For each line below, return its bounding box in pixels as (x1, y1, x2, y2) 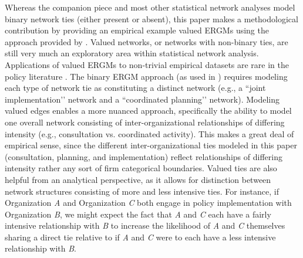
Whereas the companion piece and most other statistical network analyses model (5, 1, 295, 13)
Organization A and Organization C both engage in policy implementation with (5, 196, 292, 209)
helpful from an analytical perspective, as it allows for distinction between (5, 173, 271, 185)
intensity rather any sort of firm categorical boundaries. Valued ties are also (5, 162, 277, 174)
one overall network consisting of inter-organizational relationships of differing (5, 116, 285, 128)
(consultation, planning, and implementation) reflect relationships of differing (5, 150, 282, 162)
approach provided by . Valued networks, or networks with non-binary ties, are (5, 35, 288, 47)
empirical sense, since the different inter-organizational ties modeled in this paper (5, 139, 297, 151)
